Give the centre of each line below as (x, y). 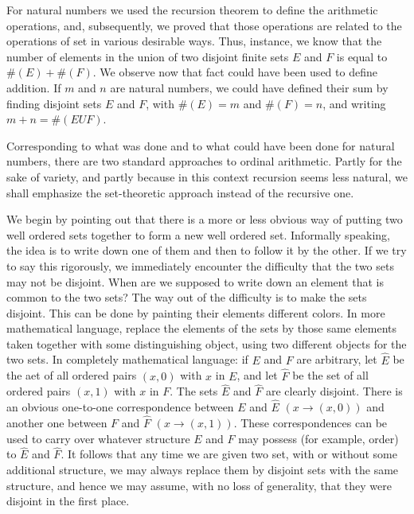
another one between (57, 422)
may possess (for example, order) (318, 438)
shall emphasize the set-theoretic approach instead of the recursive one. (180, 192)
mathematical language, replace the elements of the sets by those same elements (201, 328)
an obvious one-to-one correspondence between (120, 407)
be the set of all (330, 375)
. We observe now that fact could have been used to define (235, 72)
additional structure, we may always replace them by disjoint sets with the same (203, 469)
